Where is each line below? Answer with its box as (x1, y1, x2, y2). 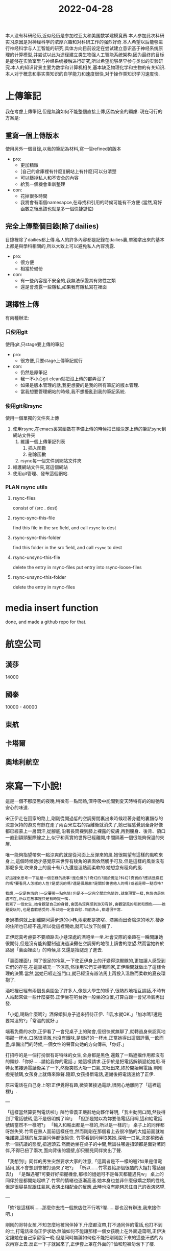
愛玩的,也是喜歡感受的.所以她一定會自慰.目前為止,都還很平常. (9, 907, 124, 913)
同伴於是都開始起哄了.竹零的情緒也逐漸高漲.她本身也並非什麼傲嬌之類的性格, (5, 1178, 166, 1184)
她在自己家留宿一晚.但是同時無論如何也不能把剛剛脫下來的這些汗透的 (14, 1235, 159, 1241)
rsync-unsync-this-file (12, 554, 60, 560)
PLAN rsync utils (5, 483, 47, 490)
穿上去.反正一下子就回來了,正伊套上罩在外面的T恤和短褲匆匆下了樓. (14, 1241, 156, 1247)
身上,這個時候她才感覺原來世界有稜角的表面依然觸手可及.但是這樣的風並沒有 (5, 858, 165, 864)
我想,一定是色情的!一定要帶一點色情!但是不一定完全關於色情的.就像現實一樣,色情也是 (5, 891, 161, 896)
